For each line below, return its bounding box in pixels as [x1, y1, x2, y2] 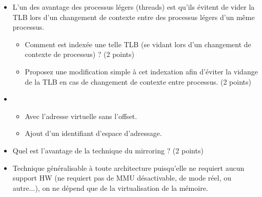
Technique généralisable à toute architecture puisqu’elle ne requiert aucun [12, 162, 245, 173]
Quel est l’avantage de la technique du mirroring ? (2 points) [12, 145, 204, 155]
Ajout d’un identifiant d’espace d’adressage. [25, 128, 162, 139]
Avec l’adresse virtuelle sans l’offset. [25, 110, 137, 121]
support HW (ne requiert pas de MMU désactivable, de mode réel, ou [12, 172, 232, 183]
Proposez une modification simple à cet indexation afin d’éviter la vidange [25, 66, 258, 76]
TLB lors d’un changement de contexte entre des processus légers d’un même [12, 11, 255, 22]
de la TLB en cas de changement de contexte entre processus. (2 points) [25, 76, 251, 87]
